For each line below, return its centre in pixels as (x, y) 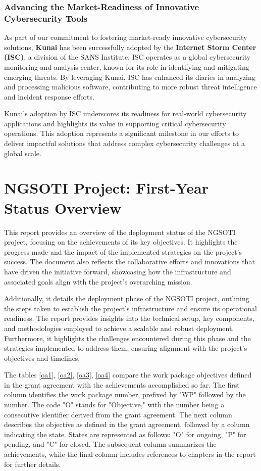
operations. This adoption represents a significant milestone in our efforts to (122, 133)
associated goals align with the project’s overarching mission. (98, 281)
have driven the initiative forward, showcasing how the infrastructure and (118, 271)
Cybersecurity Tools (46, 18)
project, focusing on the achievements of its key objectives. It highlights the (121, 242)
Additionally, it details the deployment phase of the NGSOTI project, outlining (127, 298)
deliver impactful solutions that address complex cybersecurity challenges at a (124, 143)
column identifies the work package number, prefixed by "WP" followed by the (125, 394)
